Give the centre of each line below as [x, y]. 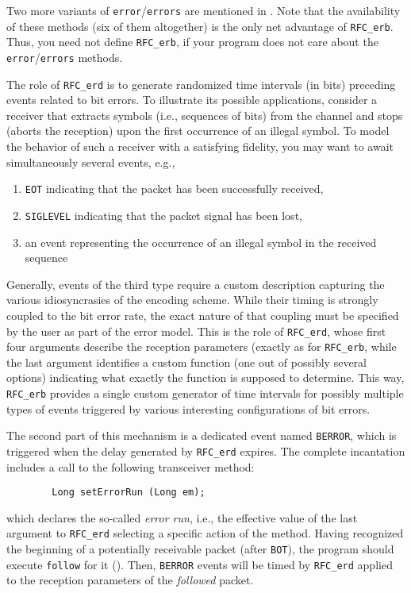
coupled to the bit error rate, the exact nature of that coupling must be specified [203, 315]
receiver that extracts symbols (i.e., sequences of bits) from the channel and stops [205, 115]
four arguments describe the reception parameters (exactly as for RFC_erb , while [202, 347]
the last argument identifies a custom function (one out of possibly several [186, 362]
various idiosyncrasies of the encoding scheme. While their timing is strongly [192, 300]
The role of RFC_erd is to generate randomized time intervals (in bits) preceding [201, 84]
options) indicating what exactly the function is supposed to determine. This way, [205, 377]
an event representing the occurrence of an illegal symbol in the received [201, 242]
